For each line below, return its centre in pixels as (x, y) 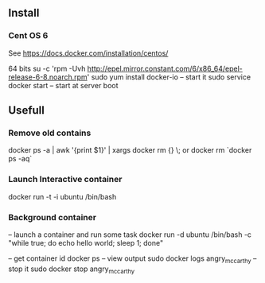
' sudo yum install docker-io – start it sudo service (169, 77)
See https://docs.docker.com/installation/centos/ (88, 53)
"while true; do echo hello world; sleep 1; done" (86, 242)
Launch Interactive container (65, 180)
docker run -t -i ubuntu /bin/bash (62, 196)
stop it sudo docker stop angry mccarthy (72, 269)
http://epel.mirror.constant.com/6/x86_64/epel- (165, 68)
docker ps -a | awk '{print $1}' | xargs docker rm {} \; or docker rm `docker (130, 150)
